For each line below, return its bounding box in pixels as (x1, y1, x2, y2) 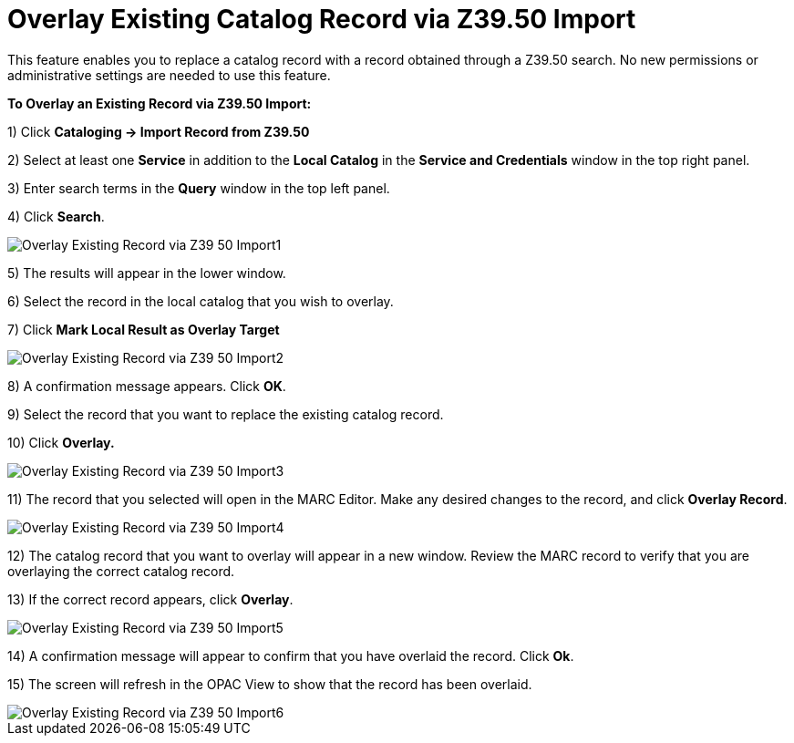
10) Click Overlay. (7, 434, 115, 450)
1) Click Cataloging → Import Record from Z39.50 (7, 123, 310, 139)
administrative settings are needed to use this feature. (7, 67, 331, 83)
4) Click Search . (7, 208, 105, 224)
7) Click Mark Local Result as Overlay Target (7, 321, 280, 337)
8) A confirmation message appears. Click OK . (7, 377, 286, 394)
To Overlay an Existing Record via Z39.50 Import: (7, 95, 312, 111)
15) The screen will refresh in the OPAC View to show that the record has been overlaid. (7, 676, 532, 692)
